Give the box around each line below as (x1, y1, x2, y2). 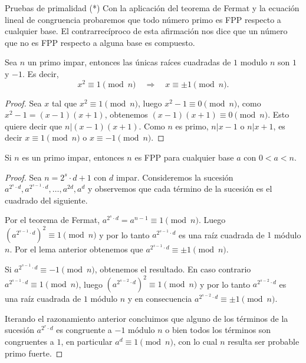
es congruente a (56, 324, 112, 336)
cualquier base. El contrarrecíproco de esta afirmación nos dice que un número (5, 25, 288, 37)
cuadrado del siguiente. (5, 194, 88, 206)
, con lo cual (173, 335, 218, 347)
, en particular (61, 335, 113, 347)
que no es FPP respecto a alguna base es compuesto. (5, 36, 195, 48)
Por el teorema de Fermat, (5, 214, 100, 226)
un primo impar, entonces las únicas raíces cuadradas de (27, 56, 231, 68)
